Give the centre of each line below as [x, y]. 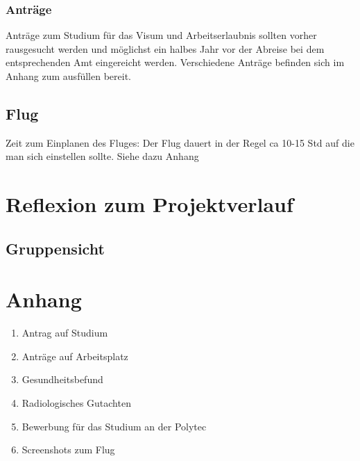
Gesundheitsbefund [62, 379]
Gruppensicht [55, 248]
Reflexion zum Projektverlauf [149, 204]
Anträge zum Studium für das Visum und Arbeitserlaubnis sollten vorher [161, 35]
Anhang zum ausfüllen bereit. [68, 76]
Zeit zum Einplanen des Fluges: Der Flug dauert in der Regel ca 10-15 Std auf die [180, 142]
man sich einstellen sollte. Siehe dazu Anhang [102, 156]
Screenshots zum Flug [68, 450]
